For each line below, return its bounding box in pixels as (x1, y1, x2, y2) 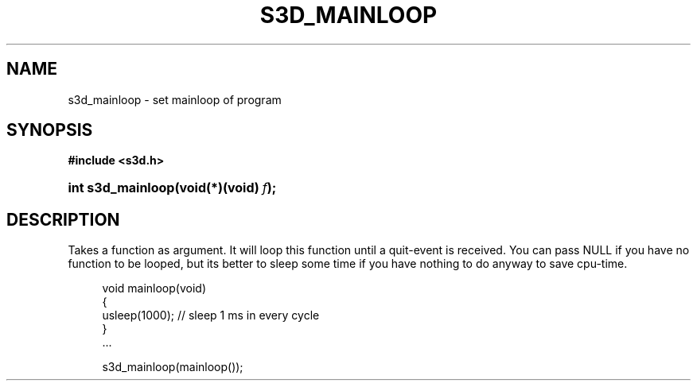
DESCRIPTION (6, 209, 120, 230)
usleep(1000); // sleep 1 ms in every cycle (102, 308, 320, 323)
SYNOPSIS (6, 120, 93, 141)
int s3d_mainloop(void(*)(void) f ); (68, 180, 277, 196)
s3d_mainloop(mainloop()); (102, 360, 243, 374)
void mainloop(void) (102, 281, 206, 296)
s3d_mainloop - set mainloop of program (68, 92, 282, 106)
